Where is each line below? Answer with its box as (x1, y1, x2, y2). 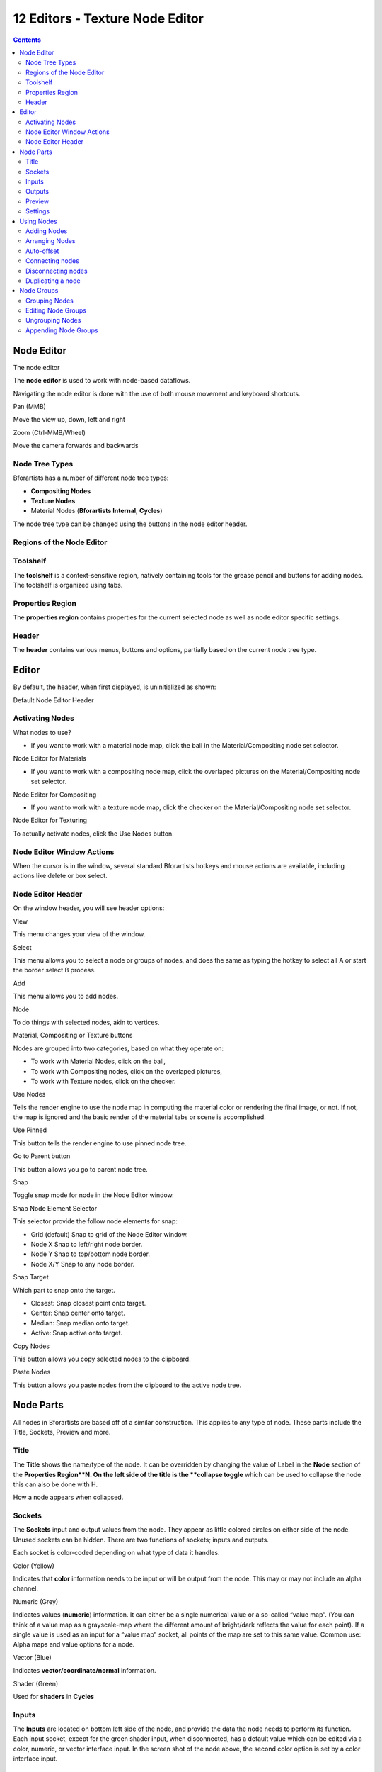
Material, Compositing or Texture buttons (13, 1031, 133, 1040)
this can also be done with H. (13, 1480, 98, 1488)
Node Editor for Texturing (13, 816, 88, 825)
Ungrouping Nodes (25, 316, 81, 325)
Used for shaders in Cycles (13, 1692, 95, 1700)
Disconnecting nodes (25, 267, 88, 275)
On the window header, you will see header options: (13, 904, 165, 912)
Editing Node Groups (25, 306, 86, 315)
